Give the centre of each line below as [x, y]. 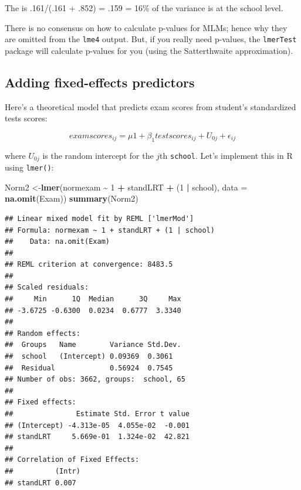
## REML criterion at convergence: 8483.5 [89, 265]
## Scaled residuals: [47, 287]
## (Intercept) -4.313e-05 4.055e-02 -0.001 [97, 425]
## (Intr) [43, 471]
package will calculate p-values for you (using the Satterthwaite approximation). [149, 50]
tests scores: [26, 118]
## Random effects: [43, 333]
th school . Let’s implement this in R [226, 155]
